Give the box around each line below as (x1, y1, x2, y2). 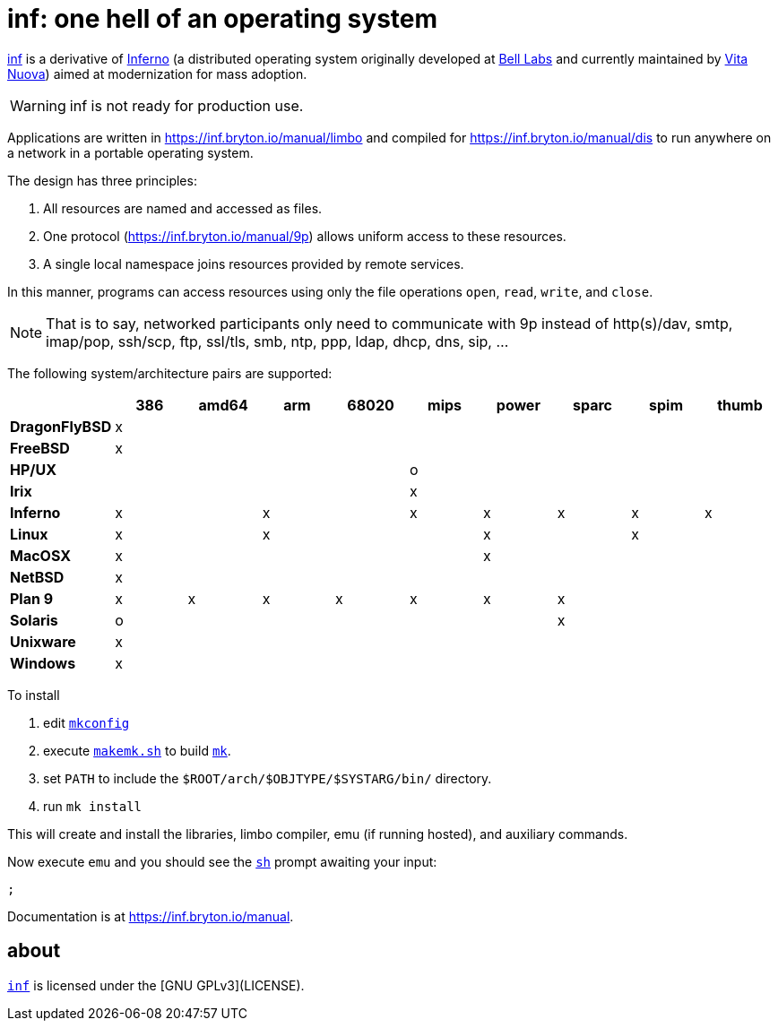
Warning (10, 96, 66, 115)
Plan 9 (10, 589, 54, 608)
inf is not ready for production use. (69, 96, 304, 115)
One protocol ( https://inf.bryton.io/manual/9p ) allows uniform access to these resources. (43, 228, 566, 244)
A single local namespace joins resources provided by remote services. (43, 255, 464, 272)
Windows (10, 653, 76, 672)
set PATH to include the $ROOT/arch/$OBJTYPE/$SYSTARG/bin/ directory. (43, 770, 492, 786)
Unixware (10, 632, 76, 651)
